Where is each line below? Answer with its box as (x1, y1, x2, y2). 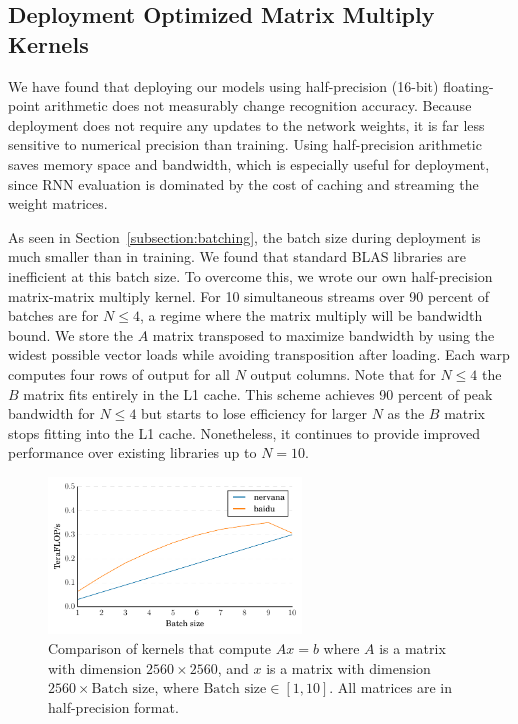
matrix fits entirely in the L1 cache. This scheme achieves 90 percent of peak (23, 383, 493, 404)
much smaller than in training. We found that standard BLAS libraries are (8, 246, 466, 267)
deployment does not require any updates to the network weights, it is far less (8, 114, 485, 135)
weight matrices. (8, 193, 108, 214)
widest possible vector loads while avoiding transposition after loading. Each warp (8, 344, 510, 365)
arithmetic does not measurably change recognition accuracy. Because (44, 95, 472, 116)
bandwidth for (8, 403, 95, 424)
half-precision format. (48, 696, 179, 717)
